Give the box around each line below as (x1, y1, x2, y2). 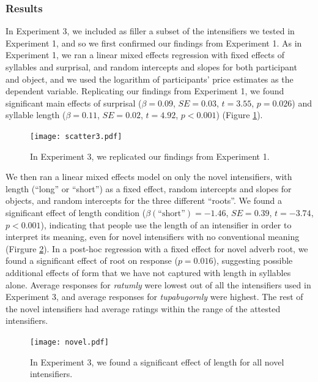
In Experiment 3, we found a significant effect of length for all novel (30, 355, 284, 368)
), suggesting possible (213, 254, 293, 267)
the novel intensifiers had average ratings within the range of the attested (6, 302, 281, 315)
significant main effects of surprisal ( (6, 96, 142, 109)
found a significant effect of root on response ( (6, 254, 178, 267)
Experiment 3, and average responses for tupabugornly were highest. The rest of (6, 290, 303, 303)
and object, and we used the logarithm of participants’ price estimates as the (6, 72, 294, 85)
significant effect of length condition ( (6, 206, 146, 219)
